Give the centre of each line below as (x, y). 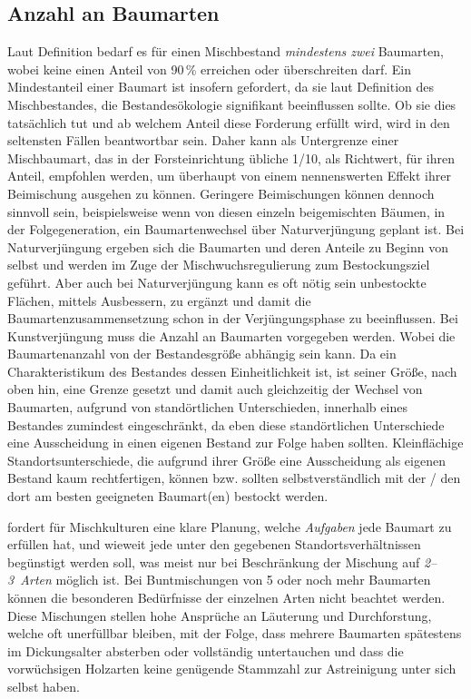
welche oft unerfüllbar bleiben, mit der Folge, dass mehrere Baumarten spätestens (235, 633)
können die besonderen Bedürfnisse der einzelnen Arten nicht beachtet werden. (226, 598)
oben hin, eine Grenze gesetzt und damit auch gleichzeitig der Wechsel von (215, 389)
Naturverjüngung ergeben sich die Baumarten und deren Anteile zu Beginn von (228, 246)
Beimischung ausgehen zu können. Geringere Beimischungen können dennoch (221, 193)
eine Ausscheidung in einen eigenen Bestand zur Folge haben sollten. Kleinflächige (235, 443)
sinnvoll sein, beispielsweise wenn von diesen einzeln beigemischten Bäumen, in (226, 211)
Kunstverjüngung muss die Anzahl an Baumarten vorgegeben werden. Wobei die (231, 335)
